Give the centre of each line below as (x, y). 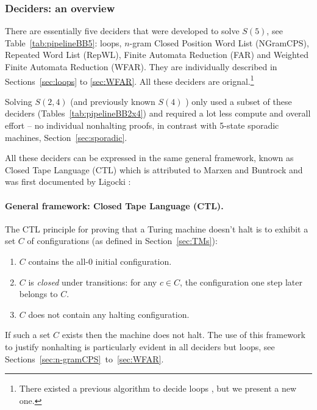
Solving (19, 101)
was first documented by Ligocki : (68, 182)
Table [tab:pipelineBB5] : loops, (63, 42)
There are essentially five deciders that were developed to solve (122, 31)
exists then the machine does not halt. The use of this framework (183, 335)
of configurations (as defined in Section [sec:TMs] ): (122, 241)
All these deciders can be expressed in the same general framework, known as (149, 158)
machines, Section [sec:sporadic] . (66, 137)
